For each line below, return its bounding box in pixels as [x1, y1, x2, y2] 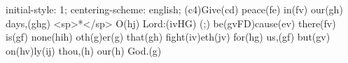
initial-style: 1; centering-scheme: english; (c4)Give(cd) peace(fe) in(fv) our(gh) [6, 2, 343, 16]
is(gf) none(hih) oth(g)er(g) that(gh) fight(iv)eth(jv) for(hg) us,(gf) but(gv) [6, 29, 330, 44]
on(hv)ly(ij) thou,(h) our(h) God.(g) [6, 43, 162, 57]
